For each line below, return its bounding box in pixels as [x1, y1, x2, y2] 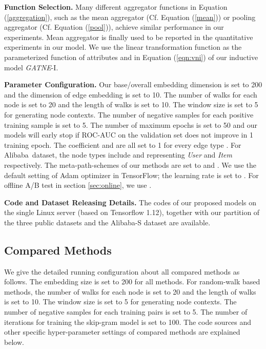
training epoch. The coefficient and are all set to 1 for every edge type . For [4, 139, 241, 150]
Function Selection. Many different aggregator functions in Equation [4, 2, 228, 12]
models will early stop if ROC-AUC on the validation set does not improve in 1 [4, 129, 253, 140]
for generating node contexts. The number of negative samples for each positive [4, 109, 254, 120]
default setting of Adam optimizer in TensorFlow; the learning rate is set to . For [4, 169, 259, 180]
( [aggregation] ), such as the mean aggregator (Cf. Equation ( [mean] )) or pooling [4, 11, 256, 22]
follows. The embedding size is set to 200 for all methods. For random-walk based [4, 276, 260, 287]
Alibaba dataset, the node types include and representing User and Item [4, 149, 232, 160]
